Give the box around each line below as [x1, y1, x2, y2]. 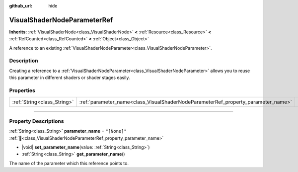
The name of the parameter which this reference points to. [9, 160, 129, 166]
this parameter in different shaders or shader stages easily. [9, 75, 130, 81]
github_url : [9, 3, 32, 8]
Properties [9, 87, 36, 94]
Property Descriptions [9, 117, 64, 124]
